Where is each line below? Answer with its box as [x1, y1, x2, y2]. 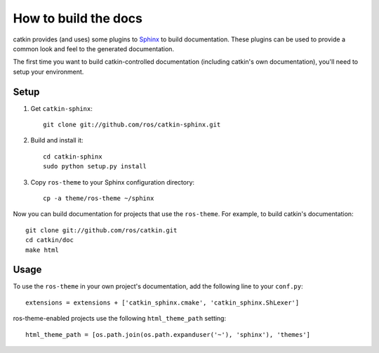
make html [25, 246, 59, 254]
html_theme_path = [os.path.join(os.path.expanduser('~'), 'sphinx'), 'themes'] [25, 331, 311, 338]
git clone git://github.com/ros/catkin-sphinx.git [43, 121, 221, 129]
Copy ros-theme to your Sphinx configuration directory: [30, 178, 195, 186]
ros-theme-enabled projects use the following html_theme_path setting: [13, 314, 227, 323]
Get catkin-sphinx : [30, 104, 93, 112]
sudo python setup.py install [43, 162, 147, 171]
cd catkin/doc [25, 236, 74, 244]
